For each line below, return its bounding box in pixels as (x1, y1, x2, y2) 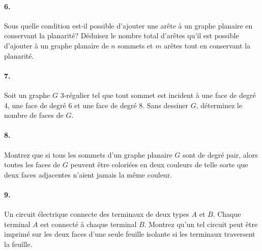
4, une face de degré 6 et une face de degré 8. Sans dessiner (4, 99, 188, 110)
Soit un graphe (4, 89, 50, 100)
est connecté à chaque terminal (40, 218, 137, 229)
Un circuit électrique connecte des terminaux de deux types (4, 209, 189, 219)
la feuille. (4, 238, 33, 249)
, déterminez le (196, 99, 242, 110)
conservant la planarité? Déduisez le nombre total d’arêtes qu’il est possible (4, 30, 239, 41)
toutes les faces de (4, 159, 61, 170)
